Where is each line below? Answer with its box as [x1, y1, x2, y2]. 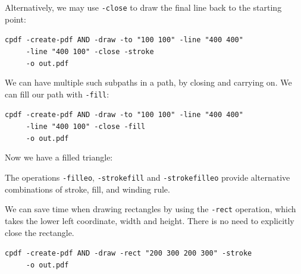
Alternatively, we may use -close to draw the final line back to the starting [5, 1, 282, 13]
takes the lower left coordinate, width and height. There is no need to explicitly [5, 214, 294, 226]
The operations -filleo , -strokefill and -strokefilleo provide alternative [5, 171, 290, 184]
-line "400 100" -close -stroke [26, 47, 154, 56]
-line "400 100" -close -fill [26, 122, 146, 131]
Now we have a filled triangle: [5, 151, 113, 163]
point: [5, 12, 26, 25]
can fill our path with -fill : [5, 87, 109, 100]
